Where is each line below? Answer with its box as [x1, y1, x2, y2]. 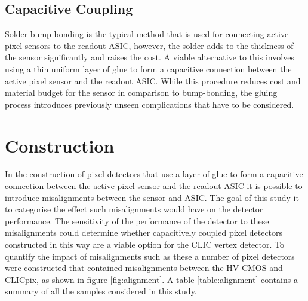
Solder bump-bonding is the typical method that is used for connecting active [5, 28, 289, 40]
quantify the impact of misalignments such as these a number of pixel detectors [5, 250, 295, 262]
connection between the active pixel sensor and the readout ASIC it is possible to [5, 180, 303, 192]
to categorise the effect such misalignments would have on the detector [5, 203, 263, 215]
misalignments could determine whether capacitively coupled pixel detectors [5, 226, 283, 239]
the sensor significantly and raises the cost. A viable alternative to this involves [5, 51, 294, 63]
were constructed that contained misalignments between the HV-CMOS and [5, 262, 283, 274]
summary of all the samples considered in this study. [5, 285, 197, 297]
